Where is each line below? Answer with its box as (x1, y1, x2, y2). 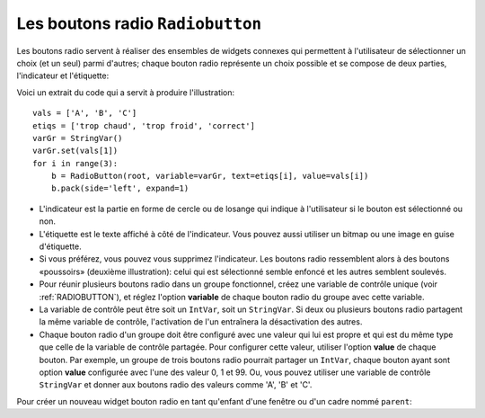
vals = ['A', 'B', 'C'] (32, 108, 137, 119)
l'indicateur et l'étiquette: (16, 70, 110, 81)
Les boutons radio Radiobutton (16, 13, 262, 33)
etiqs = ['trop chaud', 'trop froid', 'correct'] (32, 120, 256, 130)
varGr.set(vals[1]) (32, 146, 119, 156)
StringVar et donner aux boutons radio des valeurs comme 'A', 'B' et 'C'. (39, 379, 313, 390)
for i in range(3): (32, 158, 119, 168)
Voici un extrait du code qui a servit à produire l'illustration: (16, 86, 235, 98)
